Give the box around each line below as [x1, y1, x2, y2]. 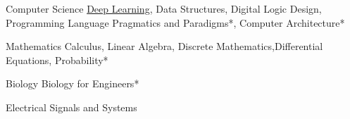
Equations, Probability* [6, 52, 108, 67]
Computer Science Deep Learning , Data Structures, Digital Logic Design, [6, 1, 322, 15]
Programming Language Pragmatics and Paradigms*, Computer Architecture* [6, 15, 345, 30]
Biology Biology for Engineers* [6, 76, 139, 91]
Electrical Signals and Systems [6, 99, 137, 114]
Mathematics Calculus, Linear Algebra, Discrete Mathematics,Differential [6, 39, 323, 54]
